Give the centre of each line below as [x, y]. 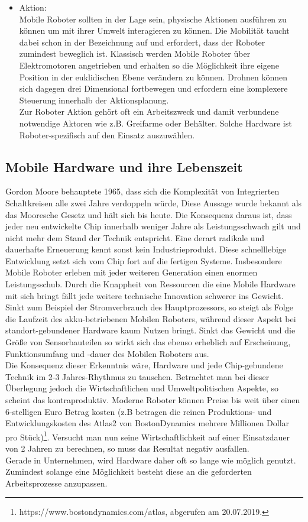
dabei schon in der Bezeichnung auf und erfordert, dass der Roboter [142, 42]
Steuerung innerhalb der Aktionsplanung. [94, 100]
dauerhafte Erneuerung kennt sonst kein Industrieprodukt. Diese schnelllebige [146, 249]
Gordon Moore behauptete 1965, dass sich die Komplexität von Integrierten [142, 191]
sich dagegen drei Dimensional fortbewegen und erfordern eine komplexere [153, 88]
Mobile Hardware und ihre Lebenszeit [124, 166]
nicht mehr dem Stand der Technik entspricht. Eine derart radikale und [135, 237]
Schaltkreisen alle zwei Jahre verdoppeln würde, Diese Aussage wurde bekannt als [154, 202]
